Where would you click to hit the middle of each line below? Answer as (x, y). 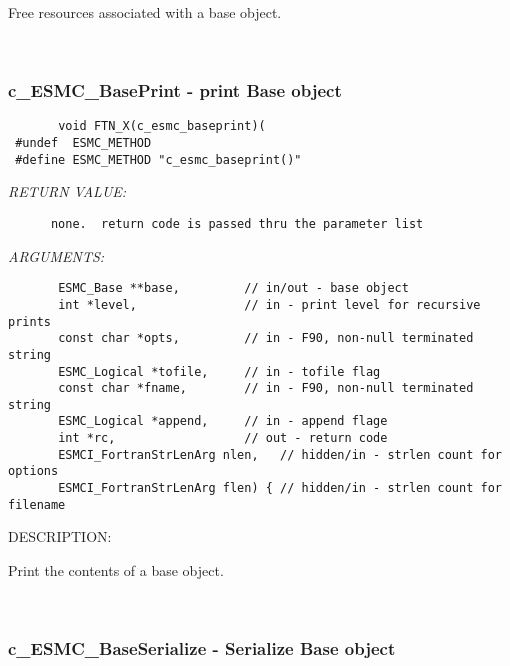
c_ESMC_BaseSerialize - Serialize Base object (202, 648)
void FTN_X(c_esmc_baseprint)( (162, 126)
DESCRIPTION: (60, 536)
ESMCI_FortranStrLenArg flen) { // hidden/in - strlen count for (280, 488)
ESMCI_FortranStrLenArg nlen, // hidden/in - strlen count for (280, 454)
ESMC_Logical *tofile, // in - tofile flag (219, 371)
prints (29, 321)
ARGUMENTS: (56, 255)
